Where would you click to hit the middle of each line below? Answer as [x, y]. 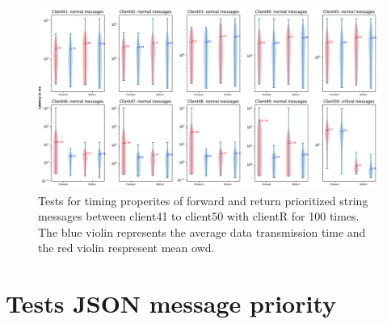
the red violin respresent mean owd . [126, 248]
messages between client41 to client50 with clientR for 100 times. [199, 216]
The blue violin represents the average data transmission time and [202, 231]
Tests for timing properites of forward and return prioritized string [203, 200]
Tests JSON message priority [171, 303]
